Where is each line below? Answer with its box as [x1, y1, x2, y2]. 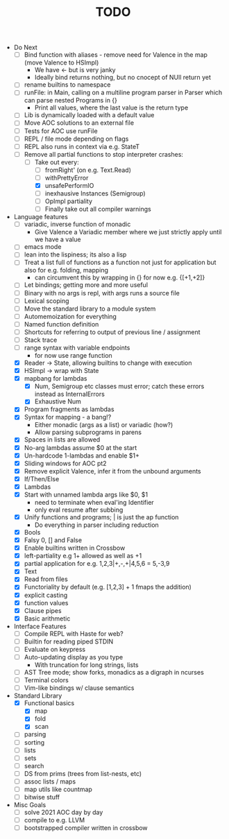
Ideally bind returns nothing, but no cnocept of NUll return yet [34, 73, 212, 82]
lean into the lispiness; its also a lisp [24, 250, 127, 259]
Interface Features [13, 622, 67, 630]
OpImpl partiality [44, 197, 92, 205]
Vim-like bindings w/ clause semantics [24, 684, 135, 692]
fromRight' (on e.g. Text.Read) [44, 166, 132, 174]
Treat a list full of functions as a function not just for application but [24, 258, 217, 267]
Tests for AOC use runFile [24, 126, 99, 135]
